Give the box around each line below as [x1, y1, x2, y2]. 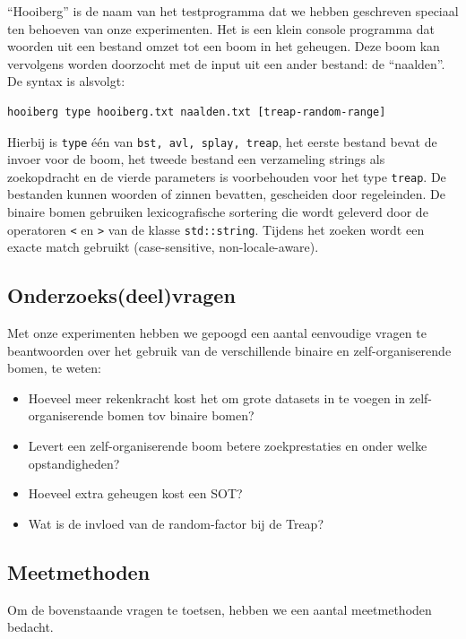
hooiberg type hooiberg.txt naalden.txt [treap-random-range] [7, 105, 386, 118]
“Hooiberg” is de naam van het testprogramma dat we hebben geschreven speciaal [7, 2, 459, 20]
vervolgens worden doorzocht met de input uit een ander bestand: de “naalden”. [7, 54, 445, 73]
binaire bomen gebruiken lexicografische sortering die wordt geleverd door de [7, 203, 428, 221]
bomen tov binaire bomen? [107, 406, 255, 425]
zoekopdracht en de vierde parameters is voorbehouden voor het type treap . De [7, 167, 446, 186]
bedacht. [7, 617, 54, 636]
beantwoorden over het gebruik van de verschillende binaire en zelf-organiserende [7, 341, 452, 359]
